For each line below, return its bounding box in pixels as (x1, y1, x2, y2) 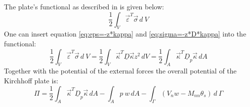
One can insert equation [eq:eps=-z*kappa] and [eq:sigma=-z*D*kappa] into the (4, 29, 247, 39)
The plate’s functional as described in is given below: (4, 1, 164, 11)
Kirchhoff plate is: (4, 75, 58, 85)
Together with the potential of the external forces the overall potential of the (4, 66, 237, 76)
